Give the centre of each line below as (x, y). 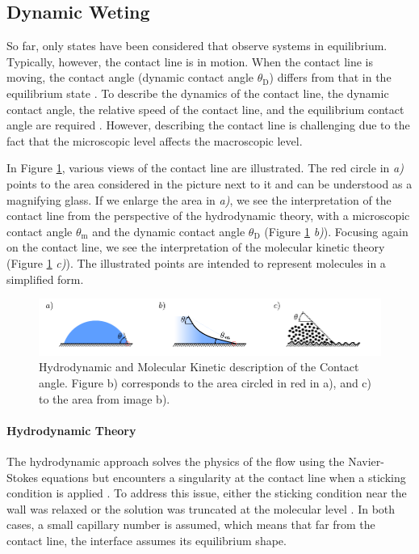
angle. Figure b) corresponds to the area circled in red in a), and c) (205, 383)
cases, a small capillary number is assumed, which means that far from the (191, 524)
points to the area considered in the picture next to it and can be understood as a (209, 183)
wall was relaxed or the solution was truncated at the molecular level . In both (201, 508)
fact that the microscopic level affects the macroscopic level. (155, 140)
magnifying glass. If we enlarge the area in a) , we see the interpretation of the (199, 199)
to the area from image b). (105, 398)
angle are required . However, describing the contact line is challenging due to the (208, 125)
